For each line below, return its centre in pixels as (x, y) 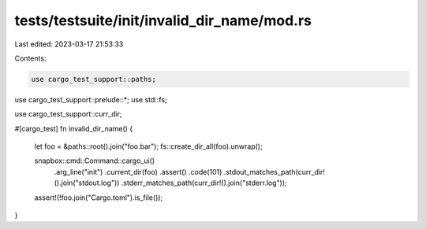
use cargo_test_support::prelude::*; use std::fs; (91, 99)
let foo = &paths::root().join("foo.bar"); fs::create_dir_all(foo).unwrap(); (149, 146)
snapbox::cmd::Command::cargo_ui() (95, 161)
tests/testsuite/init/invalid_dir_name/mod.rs (163, 20)
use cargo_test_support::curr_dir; (68, 114)
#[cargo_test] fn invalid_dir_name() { (74, 128)
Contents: (30, 58)
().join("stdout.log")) (87, 183)
